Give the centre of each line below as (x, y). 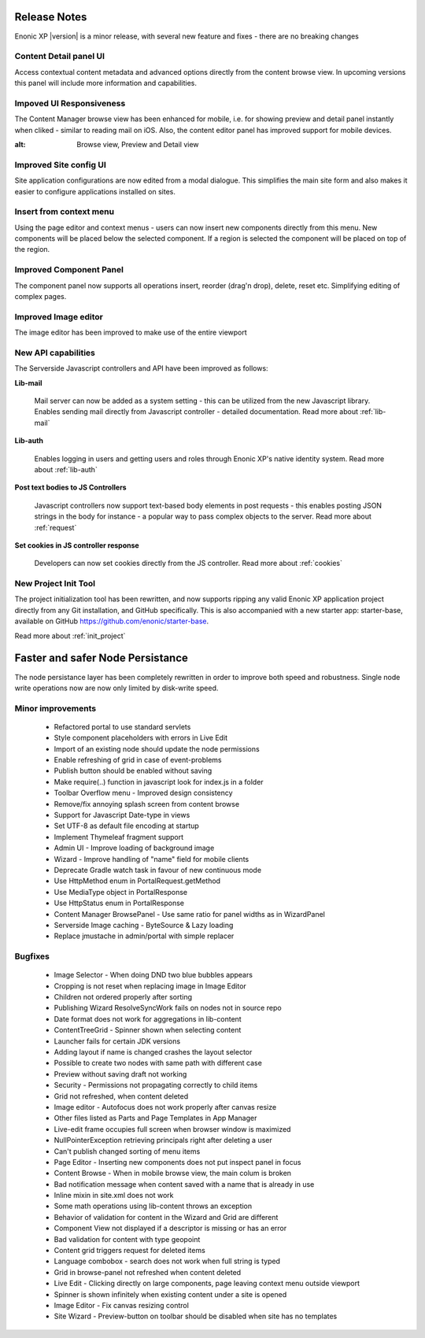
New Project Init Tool (55, 584)
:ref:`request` (55, 527)
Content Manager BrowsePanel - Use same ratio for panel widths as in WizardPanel (190, 914)
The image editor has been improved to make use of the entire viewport (131, 333)
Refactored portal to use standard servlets (122, 726)
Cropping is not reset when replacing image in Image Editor (150, 986)
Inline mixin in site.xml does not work (114, 1196)
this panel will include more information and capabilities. (105, 83)
